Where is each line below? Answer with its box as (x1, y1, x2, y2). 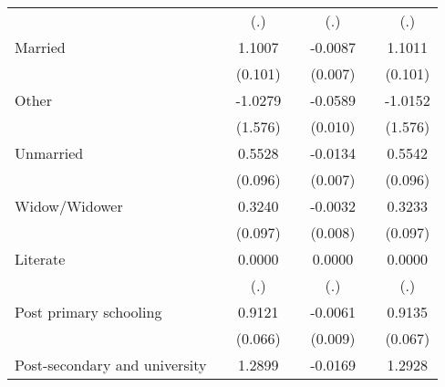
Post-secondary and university (15, 354, 207, 375)
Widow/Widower (15, 195, 123, 216)
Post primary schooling (15, 301, 162, 322)
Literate (15, 248, 66, 269)
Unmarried (15, 142, 84, 163)
